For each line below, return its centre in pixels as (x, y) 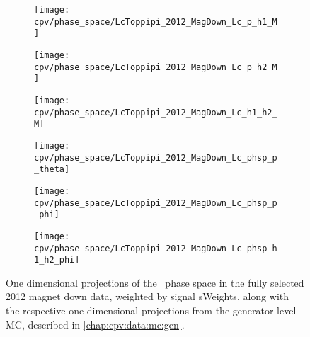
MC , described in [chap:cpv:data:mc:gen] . (95, 324)
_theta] (52, 170)
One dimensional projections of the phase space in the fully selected (155, 282)
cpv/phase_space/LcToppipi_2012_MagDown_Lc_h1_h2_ (156, 112)
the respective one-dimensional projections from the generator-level (151, 310)
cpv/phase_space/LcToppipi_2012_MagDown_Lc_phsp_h (156, 248)
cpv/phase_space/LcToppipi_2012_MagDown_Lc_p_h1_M (156, 22)
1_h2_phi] (57, 260)
